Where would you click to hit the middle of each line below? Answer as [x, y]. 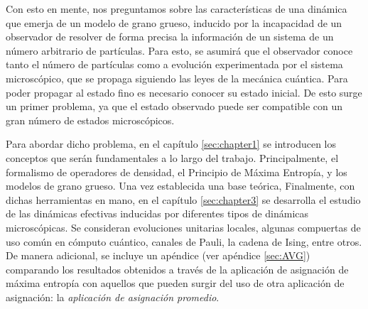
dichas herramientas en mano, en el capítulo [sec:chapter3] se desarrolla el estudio [183, 199]
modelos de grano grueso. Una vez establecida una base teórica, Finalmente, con [180, 186]
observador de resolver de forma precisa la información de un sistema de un [170, 37]
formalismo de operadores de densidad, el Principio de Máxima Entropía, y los [177, 172]
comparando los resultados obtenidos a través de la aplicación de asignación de [177, 269]
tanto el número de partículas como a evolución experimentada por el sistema [174, 64]
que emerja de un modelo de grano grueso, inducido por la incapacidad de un [174, 22]
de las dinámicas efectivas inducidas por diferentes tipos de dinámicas [157, 213]
